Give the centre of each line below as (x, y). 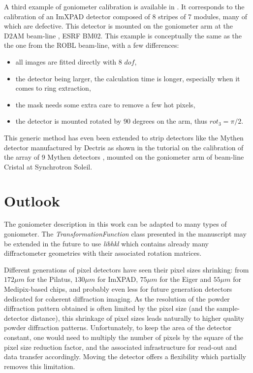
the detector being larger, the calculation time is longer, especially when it (128, 78)
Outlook (32, 200)
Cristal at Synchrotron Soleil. (48, 166)
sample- (228, 308)
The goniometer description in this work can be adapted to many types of (115, 224)
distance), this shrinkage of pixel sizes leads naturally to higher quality (137, 318)
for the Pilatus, (49, 279)
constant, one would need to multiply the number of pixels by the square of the (124, 337)
